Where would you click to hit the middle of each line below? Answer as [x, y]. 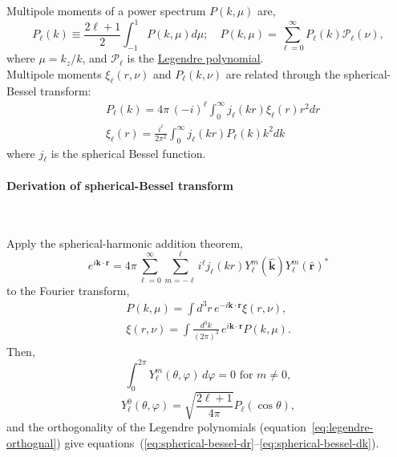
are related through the [283, 74]
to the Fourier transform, [68, 290]
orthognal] [32, 442]
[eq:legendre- [342, 427]
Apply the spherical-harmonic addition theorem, [125, 243]
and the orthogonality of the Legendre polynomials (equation [156, 427]
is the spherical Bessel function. [128, 153]
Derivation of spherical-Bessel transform [120, 186]
